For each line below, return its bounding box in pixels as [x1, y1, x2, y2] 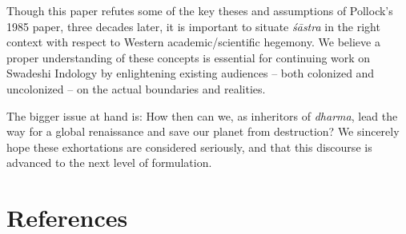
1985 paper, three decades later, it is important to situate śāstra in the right [6, 18, 380, 34]
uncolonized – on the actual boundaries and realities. [6, 80, 266, 97]
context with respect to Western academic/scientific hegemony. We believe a [6, 34, 380, 50]
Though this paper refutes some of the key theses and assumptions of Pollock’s [6, 2, 393, 18]
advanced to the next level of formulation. [6, 154, 212, 171]
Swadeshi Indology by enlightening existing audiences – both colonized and [6, 65, 375, 81]
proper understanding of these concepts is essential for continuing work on [6, 49, 371, 65]
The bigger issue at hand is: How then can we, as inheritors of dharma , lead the [6, 107, 398, 124]
